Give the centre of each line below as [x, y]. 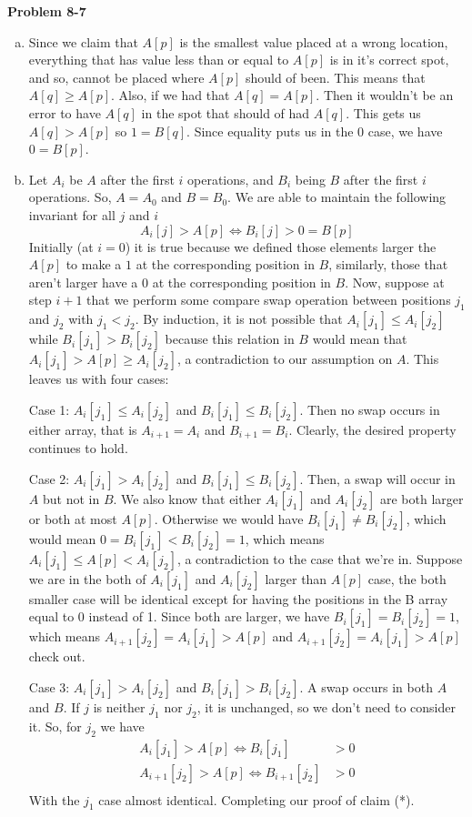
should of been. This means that [335, 77]
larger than [296, 578]
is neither [119, 706]
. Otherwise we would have [229, 518]
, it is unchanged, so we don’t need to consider [326, 706]
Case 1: [49, 409]
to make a [94, 264]
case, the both [407, 578]
